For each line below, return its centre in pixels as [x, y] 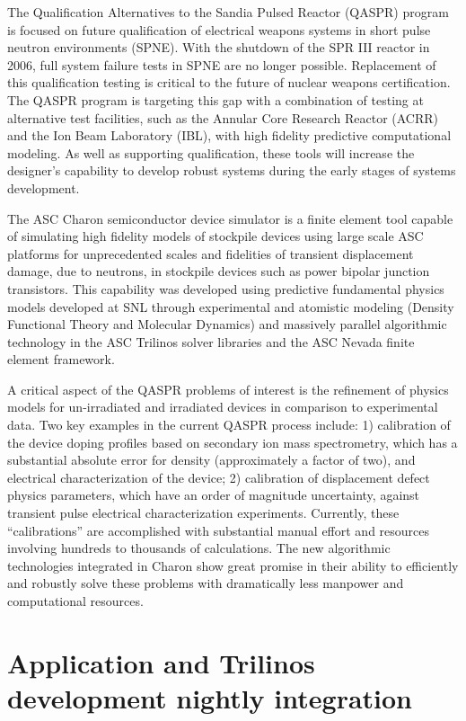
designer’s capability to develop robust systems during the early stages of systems [232, 170]
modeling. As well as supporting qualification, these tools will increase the [211, 152]
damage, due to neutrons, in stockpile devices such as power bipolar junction [219, 271]
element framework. [61, 359]
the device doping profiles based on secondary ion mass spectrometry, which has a [233, 442]
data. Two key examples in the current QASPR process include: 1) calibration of [229, 425]
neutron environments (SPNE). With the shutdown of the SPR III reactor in [219, 47]
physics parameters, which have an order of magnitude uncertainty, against [214, 495]
